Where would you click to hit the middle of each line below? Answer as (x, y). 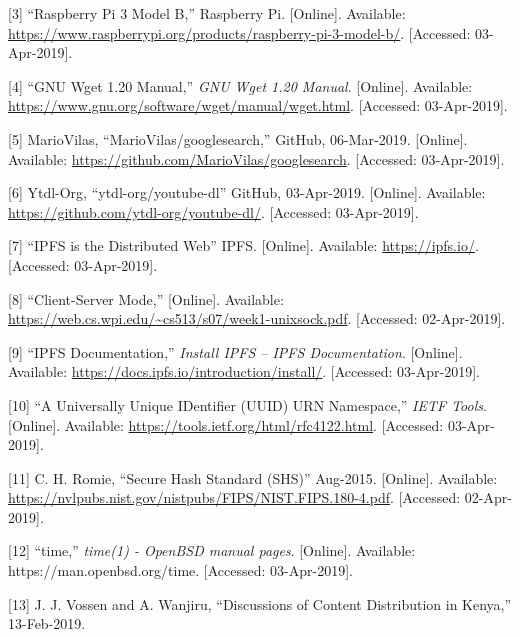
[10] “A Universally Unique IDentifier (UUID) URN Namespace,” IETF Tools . (247, 404)
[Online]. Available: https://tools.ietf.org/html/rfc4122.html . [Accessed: (226, 424)
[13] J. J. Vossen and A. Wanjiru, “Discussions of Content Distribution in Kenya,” (260, 603)
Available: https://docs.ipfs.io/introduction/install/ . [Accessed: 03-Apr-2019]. (244, 371)
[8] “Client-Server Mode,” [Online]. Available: (146, 298)
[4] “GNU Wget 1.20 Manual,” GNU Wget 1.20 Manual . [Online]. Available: (240, 85)
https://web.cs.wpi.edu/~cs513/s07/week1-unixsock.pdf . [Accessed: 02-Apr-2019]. (257, 318)
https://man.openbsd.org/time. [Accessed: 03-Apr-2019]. (180, 570)
